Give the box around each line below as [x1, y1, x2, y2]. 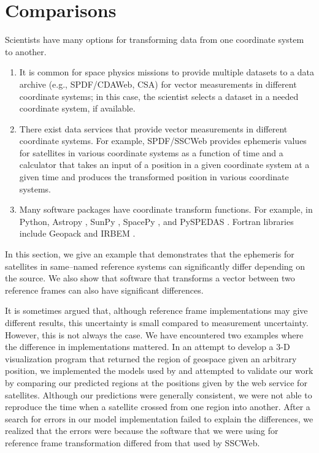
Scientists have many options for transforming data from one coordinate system [5, 33, 304, 46]
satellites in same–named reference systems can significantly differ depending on [5, 259, 306, 272]
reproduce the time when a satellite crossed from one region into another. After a [5, 400, 310, 413]
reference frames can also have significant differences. [5, 283, 204, 296]
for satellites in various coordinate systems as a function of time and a [19, 146, 283, 159]
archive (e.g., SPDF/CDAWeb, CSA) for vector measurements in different [19, 77, 297, 90]
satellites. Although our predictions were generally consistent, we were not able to [5, 388, 312, 401]
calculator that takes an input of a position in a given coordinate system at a [19, 158, 310, 171]
